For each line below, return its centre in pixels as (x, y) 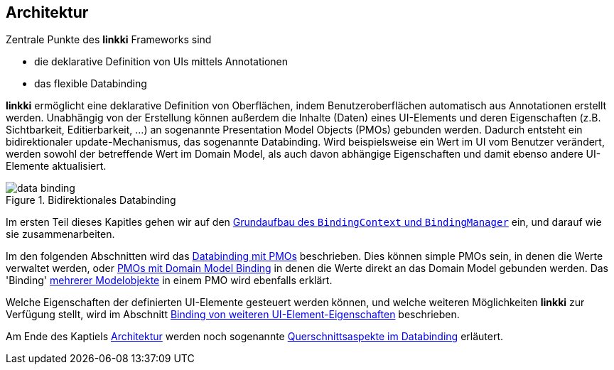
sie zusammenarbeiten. (60, 234)
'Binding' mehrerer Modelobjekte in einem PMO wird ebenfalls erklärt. (169, 281)
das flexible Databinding (91, 84)
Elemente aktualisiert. (56, 166)
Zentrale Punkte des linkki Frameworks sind (109, 40)
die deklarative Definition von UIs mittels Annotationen (161, 62)
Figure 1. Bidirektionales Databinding (91, 200)
